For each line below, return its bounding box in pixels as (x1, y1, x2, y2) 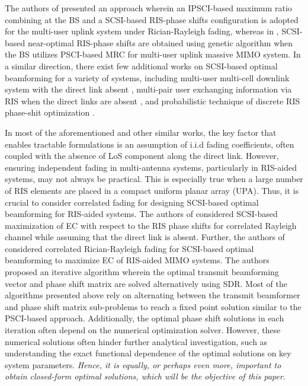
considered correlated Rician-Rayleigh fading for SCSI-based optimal (5, 242, 254, 254)
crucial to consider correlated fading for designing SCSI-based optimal (5, 196, 259, 208)
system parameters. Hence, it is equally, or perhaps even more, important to (5, 358, 281, 371)
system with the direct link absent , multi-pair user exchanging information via (5, 83, 292, 95)
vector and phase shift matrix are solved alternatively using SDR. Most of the (5, 277, 287, 289)
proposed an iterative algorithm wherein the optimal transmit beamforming (5, 266, 279, 278)
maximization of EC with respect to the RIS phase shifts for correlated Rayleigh (5, 219, 297, 231)
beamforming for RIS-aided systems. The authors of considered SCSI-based (5, 208, 278, 220)
